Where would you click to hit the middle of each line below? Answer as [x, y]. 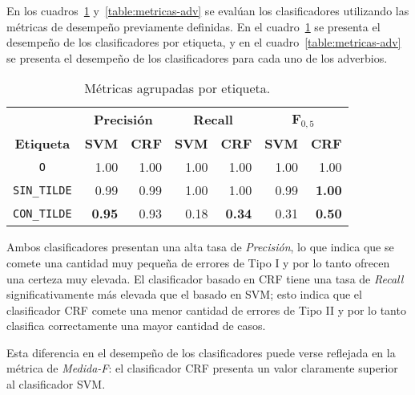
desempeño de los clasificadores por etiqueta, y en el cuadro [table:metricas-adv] [204, 42]
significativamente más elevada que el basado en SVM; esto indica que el [184, 294]
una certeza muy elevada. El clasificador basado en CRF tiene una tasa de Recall [205, 278]
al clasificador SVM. [56, 384]
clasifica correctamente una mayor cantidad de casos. [136, 326]
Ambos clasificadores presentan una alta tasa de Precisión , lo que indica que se [200, 247]
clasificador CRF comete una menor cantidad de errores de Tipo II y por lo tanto [206, 309]
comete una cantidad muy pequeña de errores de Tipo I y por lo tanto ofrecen [198, 262]
